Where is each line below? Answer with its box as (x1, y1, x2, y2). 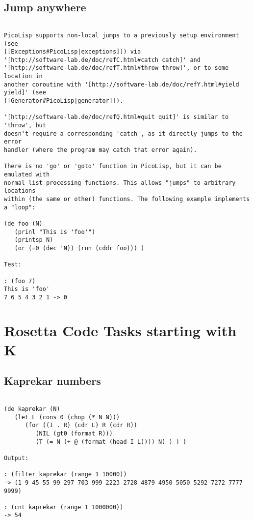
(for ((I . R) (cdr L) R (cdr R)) (25, 422, 138, 429)
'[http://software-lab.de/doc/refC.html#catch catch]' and (4, 56, 201, 63)
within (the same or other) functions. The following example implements (4, 195, 250, 203)
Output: (4, 454, 29, 462)
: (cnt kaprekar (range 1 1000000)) (4, 503, 124, 511)
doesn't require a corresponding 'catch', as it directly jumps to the (4, 130, 243, 137)
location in (4, 73, 43, 80)
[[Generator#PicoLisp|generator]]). (4, 97, 124, 105)
